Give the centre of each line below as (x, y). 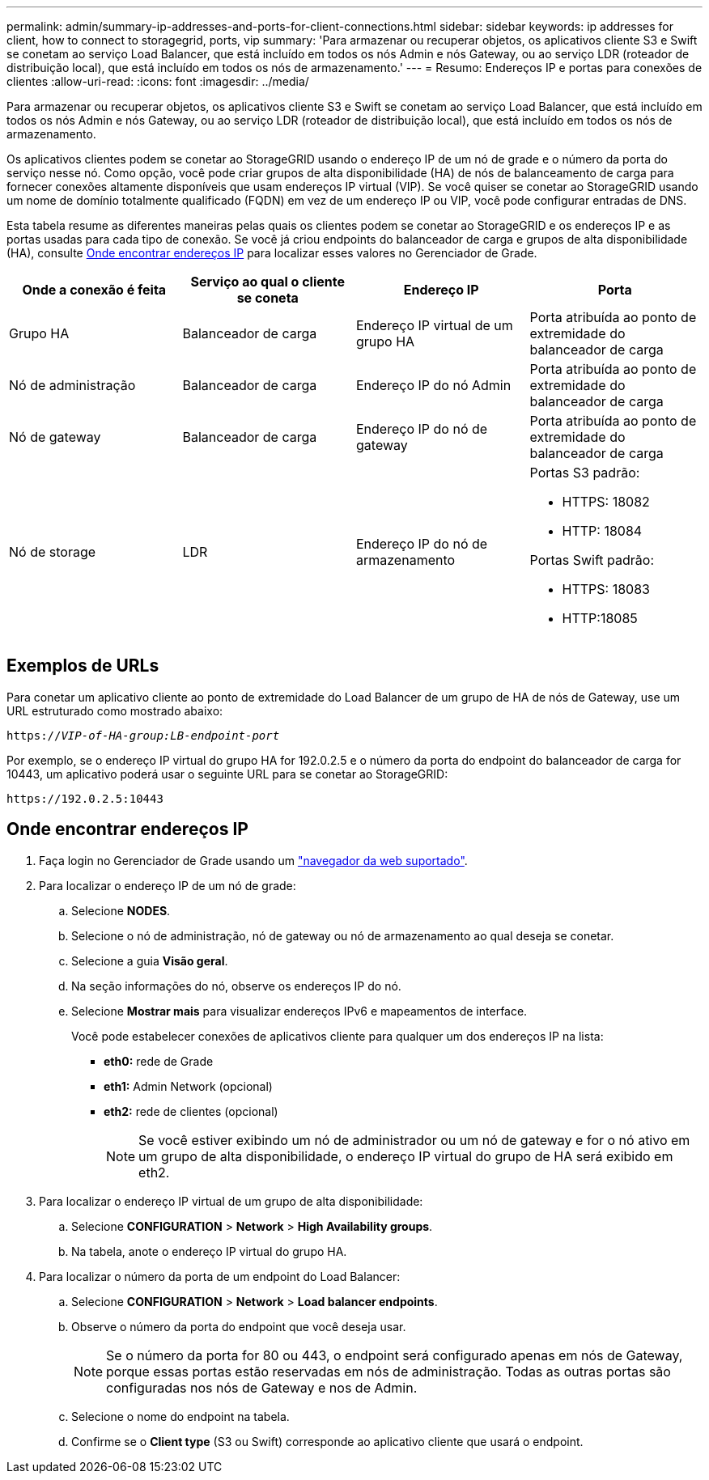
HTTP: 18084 (602, 531)
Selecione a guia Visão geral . (150, 961)
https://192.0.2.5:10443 (85, 798)
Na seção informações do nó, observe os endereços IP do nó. (236, 986)
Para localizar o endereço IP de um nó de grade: (168, 885)
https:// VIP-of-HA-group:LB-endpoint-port (143, 735)
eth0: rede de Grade (159, 1061)
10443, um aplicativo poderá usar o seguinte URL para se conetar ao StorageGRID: (227, 774)
